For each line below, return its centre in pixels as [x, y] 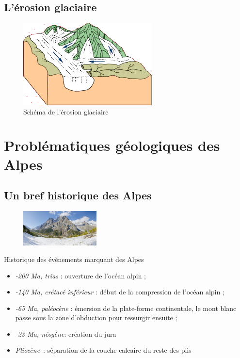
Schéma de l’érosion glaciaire [66, 112]
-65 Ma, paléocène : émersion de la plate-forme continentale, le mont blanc [126, 308]
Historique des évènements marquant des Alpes [74, 259]
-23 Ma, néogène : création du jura [66, 334]
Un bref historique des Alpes [78, 195]
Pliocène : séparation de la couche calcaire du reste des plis [103, 350]
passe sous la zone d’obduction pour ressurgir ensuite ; [96, 317]
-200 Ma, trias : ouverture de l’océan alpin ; [80, 275]
